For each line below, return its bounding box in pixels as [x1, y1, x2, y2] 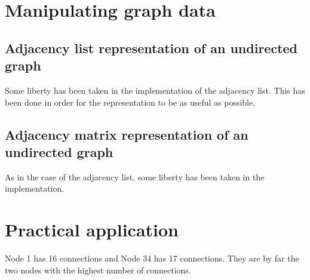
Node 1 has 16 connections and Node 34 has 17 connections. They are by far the [5, 252, 299, 264]
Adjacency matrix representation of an [5, 125, 248, 143]
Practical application [5, 217, 179, 242]
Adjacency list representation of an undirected [5, 38, 298, 57]
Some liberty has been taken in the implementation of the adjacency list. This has [5, 84, 305, 96]
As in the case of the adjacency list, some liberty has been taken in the [5, 170, 265, 183]
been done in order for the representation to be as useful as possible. [5, 96, 256, 108]
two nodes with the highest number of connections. [5, 263, 191, 276]
